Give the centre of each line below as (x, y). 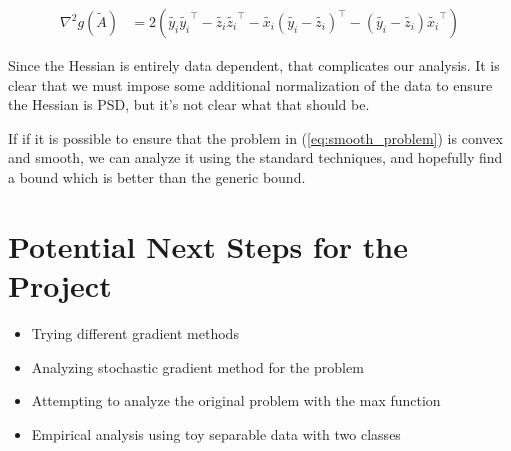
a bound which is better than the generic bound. (157, 177)
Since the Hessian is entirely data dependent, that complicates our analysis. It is (254, 65)
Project (60, 284)
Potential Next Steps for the (208, 245)
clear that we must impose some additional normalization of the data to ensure (250, 84)
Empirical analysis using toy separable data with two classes (216, 433)
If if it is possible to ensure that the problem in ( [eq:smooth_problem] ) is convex (255, 137)
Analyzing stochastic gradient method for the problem (197, 366)
